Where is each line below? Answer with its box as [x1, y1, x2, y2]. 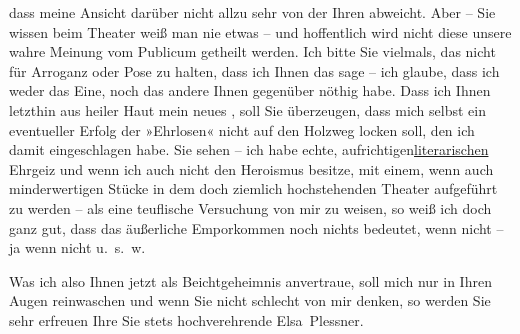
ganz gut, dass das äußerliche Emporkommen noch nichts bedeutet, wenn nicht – [9, 217, 504, 238]
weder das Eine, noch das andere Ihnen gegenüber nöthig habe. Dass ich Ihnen [9, 80, 491, 101]
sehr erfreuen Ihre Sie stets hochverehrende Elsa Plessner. [9, 309, 364, 330]
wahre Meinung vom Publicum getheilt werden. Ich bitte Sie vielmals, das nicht [9, 41, 496, 62]
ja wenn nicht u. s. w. [9, 237, 146, 258]
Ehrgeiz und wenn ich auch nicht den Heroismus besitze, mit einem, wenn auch [9, 158, 494, 179]
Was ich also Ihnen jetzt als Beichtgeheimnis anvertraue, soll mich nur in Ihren [9, 270, 492, 291]
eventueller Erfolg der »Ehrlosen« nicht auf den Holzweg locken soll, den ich [9, 119, 475, 140]
